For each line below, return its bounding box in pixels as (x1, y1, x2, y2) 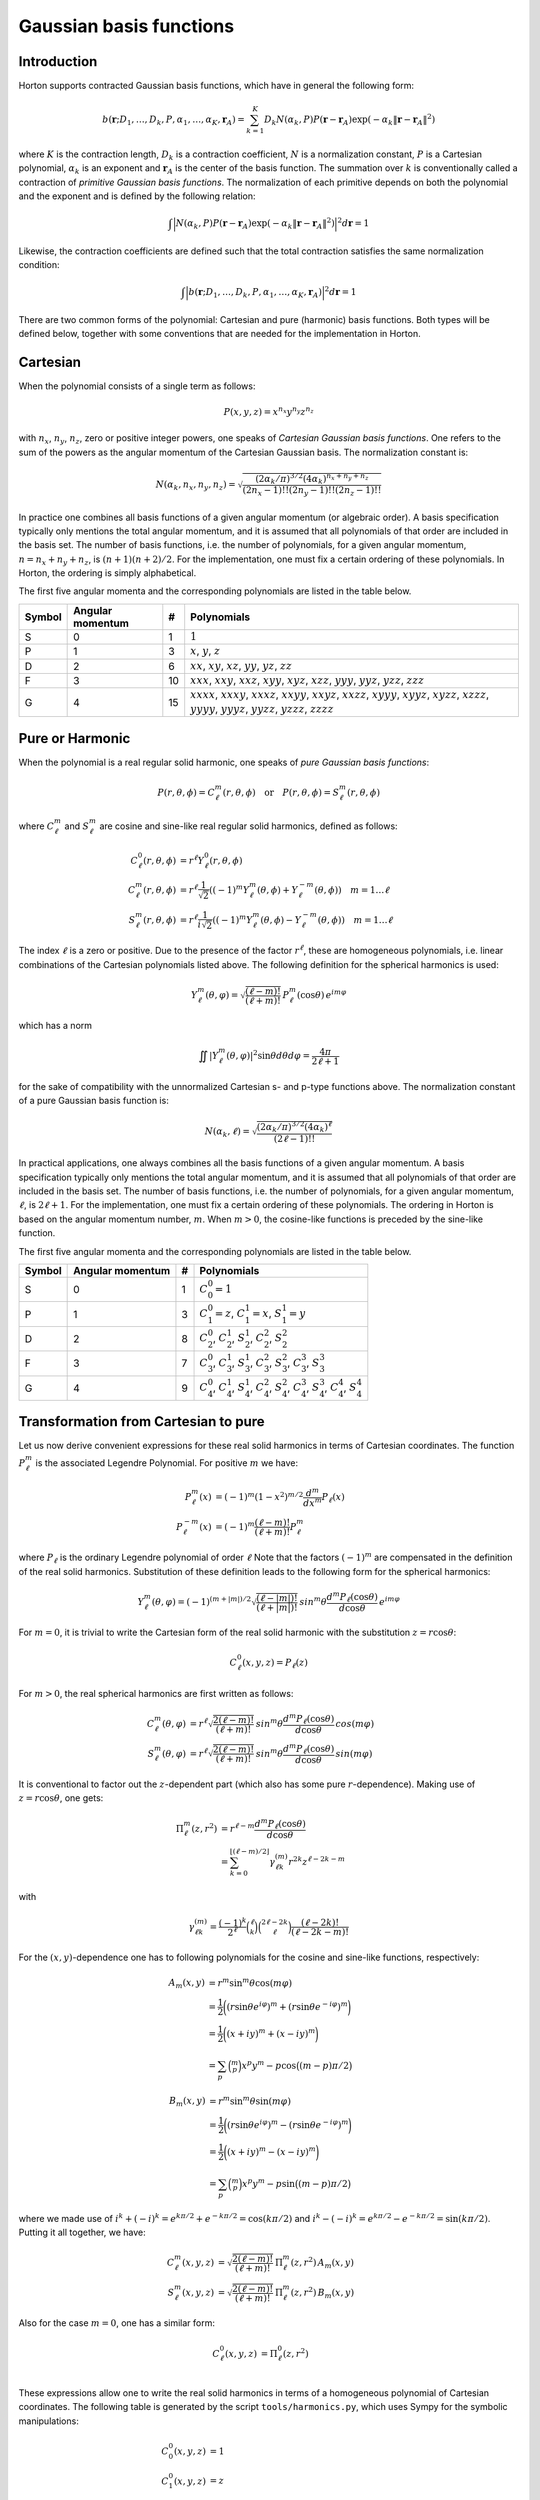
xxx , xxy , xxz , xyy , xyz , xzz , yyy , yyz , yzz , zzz (190, 673, 425, 687)
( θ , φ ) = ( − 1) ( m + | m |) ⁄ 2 (151, 1594, 252, 1607)
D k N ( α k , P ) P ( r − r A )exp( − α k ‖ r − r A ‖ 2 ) (263, 112, 436, 127)
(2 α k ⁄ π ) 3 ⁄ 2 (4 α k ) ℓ (256, 1120, 333, 1135)
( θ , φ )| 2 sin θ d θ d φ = (226, 1048, 310, 1062)
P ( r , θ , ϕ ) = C (157, 786, 215, 798)
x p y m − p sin (241, 2176, 295, 2190)
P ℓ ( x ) (321, 1491, 345, 1505)
